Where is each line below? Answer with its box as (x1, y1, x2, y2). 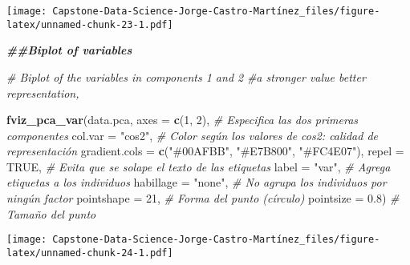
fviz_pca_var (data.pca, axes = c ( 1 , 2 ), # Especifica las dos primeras (6, 111, 359, 128)
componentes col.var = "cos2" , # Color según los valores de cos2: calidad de (6, 126, 378, 143)
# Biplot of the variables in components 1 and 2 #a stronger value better (6, 68, 366, 85)
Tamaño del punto (6, 205, 96, 222)
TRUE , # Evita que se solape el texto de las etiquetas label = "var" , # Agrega (6, 158, 391, 175)
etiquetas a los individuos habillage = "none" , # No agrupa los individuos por (6, 174, 387, 191)
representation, (6, 84, 79, 101)
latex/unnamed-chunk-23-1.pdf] (6, 18, 173, 30)
